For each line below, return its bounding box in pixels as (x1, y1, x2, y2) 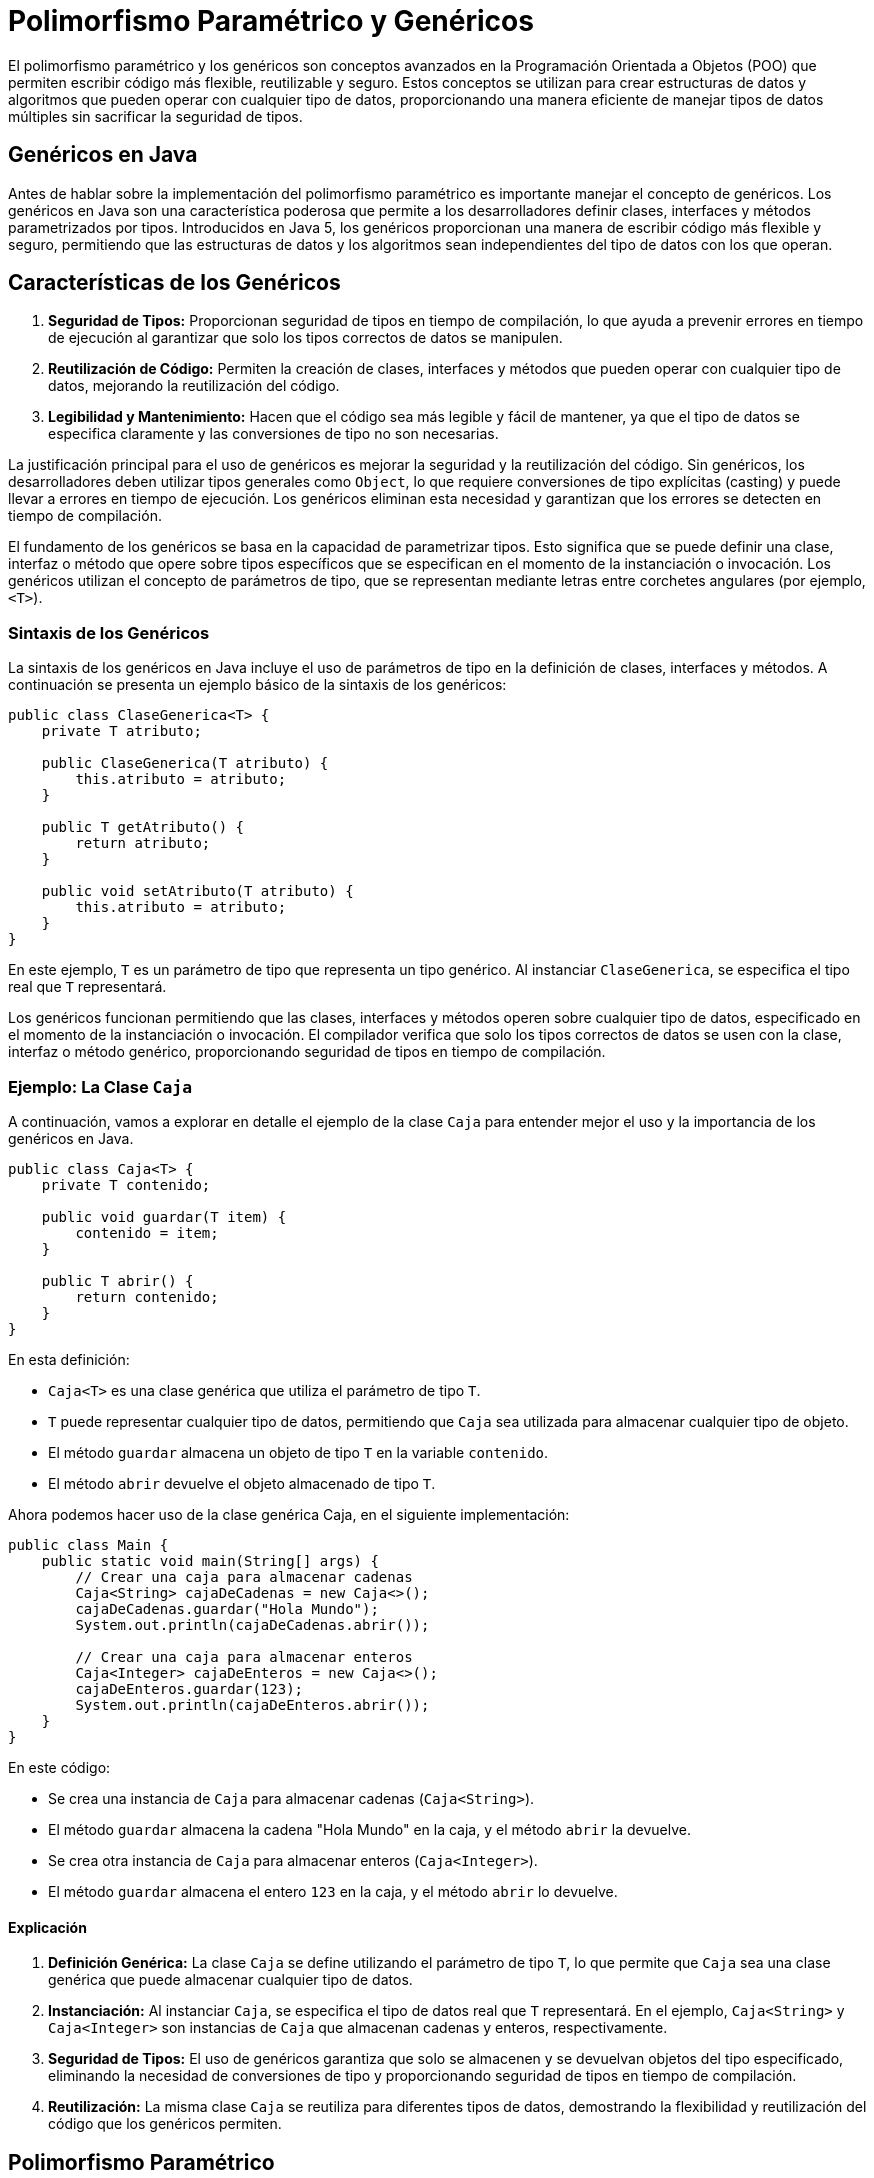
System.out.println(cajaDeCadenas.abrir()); (75, 1616, 430, 1633)
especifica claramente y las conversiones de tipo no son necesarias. (48, 425, 499, 443)
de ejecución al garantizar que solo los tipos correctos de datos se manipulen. (48, 329, 563, 347)
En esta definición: (8, 1350, 130, 1368)
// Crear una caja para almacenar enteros (75, 1648, 413, 1665)
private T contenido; (41, 1176, 211, 1193)
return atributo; (75, 835, 211, 852)
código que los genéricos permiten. (48, 2115, 282, 2133)
